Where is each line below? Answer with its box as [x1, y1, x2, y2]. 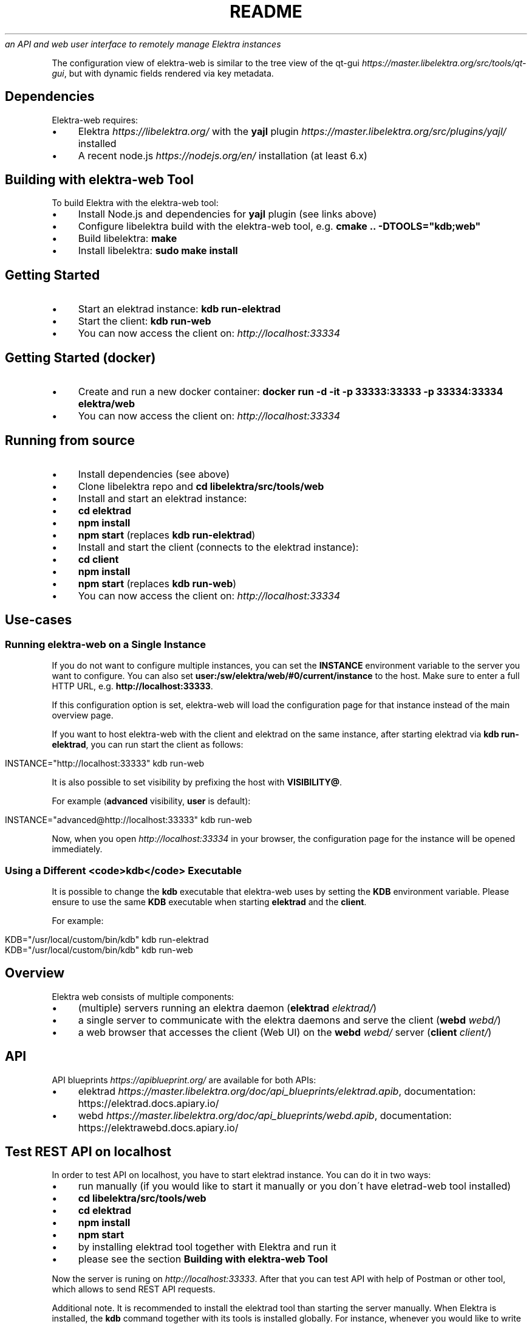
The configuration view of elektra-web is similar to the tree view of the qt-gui [52, 57, 360, 68]
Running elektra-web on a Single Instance [5, 638, 206, 650]
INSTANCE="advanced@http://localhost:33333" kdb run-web [5, 815, 252, 826]
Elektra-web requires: [52, 114, 138, 125]
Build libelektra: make [78, 232, 177, 245]
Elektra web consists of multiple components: [52, 991, 234, 1002]
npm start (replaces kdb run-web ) [78, 577, 237, 590]
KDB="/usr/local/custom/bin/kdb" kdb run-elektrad [5, 934, 209, 945]
